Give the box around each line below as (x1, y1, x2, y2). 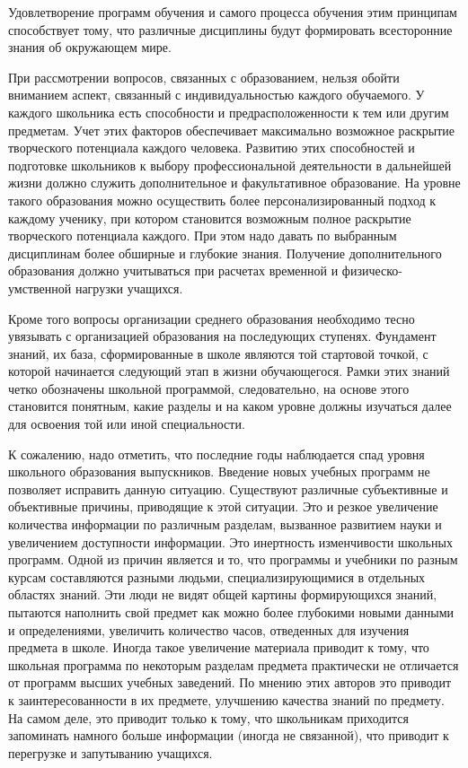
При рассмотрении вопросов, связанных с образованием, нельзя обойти (8, 67, 400, 86)
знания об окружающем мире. (8, 38, 172, 57)
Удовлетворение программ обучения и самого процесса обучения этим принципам (8, 3, 457, 21)
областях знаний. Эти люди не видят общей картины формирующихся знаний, (8, 585, 437, 604)
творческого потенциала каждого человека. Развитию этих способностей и (8, 138, 415, 157)
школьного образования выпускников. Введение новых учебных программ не (8, 462, 430, 481)
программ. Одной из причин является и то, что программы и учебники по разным (8, 550, 458, 569)
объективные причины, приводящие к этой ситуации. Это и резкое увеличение (8, 497, 438, 516)
